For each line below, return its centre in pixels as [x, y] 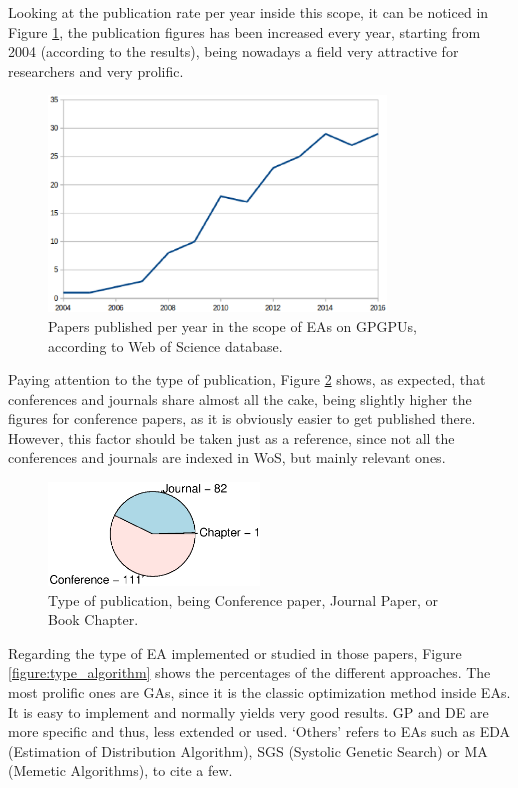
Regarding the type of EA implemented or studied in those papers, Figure [235, 652]
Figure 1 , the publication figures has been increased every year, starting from [244, 31]
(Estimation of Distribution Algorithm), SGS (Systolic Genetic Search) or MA [248, 750]
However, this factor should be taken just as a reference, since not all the [231, 437]
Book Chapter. [93, 619]
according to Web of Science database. [165, 345]
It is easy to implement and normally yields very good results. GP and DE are [248, 711]
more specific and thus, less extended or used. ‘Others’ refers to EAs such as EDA [259, 731]
